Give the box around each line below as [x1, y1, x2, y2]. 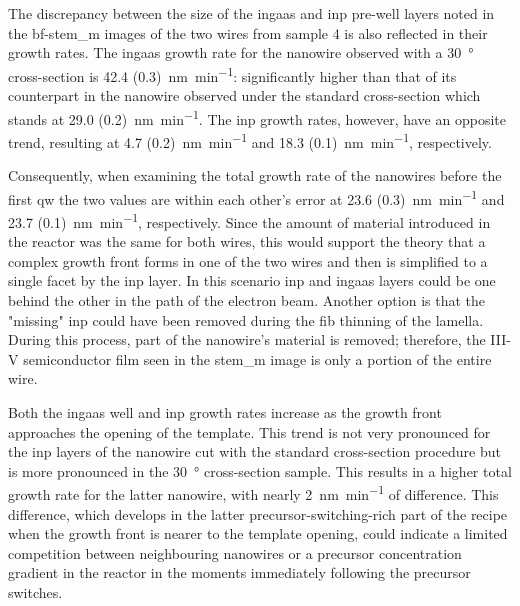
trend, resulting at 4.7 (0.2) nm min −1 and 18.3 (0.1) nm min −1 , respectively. [8, 128, 492, 152]
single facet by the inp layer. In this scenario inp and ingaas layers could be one [8, 270, 496, 291]
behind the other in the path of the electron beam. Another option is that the [8, 290, 486, 310]
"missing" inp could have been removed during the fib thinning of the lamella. [8, 309, 484, 330]
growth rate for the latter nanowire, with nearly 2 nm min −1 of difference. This [8, 481, 499, 504]
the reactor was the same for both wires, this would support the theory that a [8, 231, 486, 252]
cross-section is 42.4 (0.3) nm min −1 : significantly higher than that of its [8, 62, 457, 86]
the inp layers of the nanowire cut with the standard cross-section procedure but [8, 441, 501, 462]
